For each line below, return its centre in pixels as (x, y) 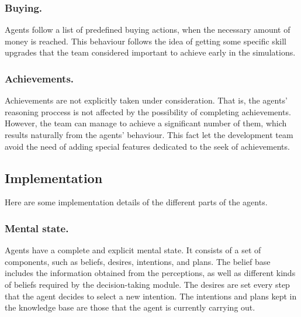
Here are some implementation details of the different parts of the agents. (136, 202)
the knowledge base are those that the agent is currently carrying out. (130, 307)
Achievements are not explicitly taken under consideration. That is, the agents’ (146, 100)
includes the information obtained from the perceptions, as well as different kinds (150, 273)
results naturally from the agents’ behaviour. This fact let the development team (149, 135)
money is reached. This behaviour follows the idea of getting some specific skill (146, 41)
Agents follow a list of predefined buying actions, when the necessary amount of (148, 30)
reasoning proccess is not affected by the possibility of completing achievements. (148, 111)
